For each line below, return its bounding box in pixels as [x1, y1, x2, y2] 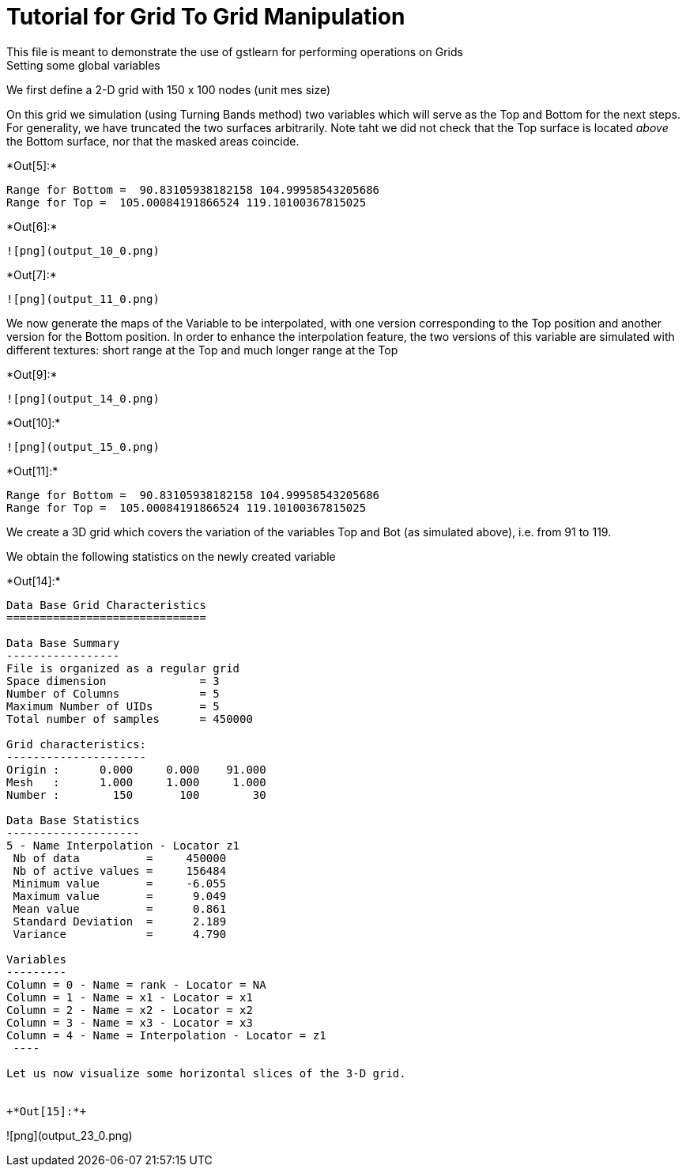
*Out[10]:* [6, 415, 61, 429]
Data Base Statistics [6, 813, 140, 827]
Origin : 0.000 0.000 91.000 [6, 762, 266, 776]
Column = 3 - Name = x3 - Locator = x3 [6, 1016, 253, 1029]
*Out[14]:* [6, 573, 61, 588]
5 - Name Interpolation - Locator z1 [6, 838, 240, 852]
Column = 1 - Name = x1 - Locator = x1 [6, 990, 253, 1004]
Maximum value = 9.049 [13, 889, 227, 902]
